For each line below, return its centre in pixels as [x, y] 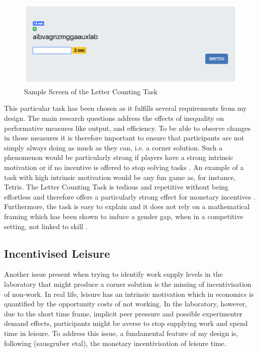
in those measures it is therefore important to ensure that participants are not [124, 138]
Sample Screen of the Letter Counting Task [91, 91]
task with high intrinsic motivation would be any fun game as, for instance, [120, 177]
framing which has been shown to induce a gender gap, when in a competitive [124, 216]
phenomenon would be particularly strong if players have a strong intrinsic [119, 157]
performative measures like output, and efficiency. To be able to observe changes [127, 128]
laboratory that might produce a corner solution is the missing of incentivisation [128, 284]
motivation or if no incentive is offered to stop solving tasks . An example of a [124, 167]
